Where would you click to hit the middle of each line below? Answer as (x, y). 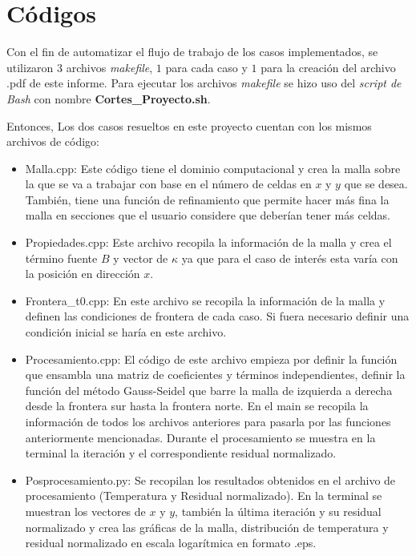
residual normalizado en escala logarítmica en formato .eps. (171, 543)
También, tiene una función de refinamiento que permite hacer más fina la (207, 199)
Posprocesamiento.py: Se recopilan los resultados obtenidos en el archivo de (210, 479)
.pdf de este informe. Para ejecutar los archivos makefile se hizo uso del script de (204, 83)
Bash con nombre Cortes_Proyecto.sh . (109, 98)
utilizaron (30, 67)
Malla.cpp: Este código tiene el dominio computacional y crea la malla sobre (213, 168)
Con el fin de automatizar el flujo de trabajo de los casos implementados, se (192, 52)
